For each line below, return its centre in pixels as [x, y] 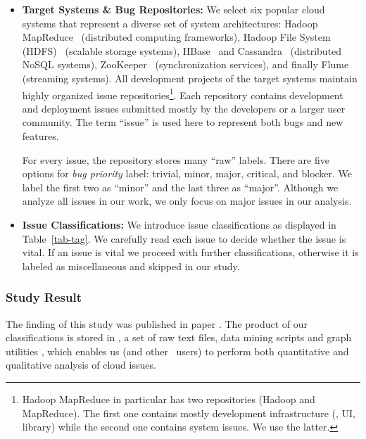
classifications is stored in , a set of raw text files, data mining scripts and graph [179, 337]
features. [40, 136]
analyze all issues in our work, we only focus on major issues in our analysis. [187, 201]
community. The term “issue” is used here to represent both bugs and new [183, 122]
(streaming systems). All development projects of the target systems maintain [190, 78]
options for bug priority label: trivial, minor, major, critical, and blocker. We [187, 173]
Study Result [44, 297]
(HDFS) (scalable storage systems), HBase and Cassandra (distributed [182, 50]
